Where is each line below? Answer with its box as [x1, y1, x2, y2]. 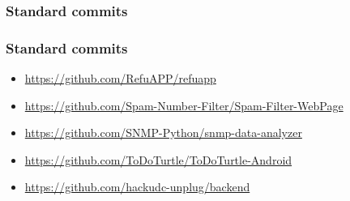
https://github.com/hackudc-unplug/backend [24, 178, 250, 195]
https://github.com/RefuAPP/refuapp [24, 70, 216, 87]
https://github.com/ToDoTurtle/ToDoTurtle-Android [24, 151, 292, 168]
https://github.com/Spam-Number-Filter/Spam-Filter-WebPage [24, 96, 344, 113]
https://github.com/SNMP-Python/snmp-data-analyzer [24, 124, 302, 141]
